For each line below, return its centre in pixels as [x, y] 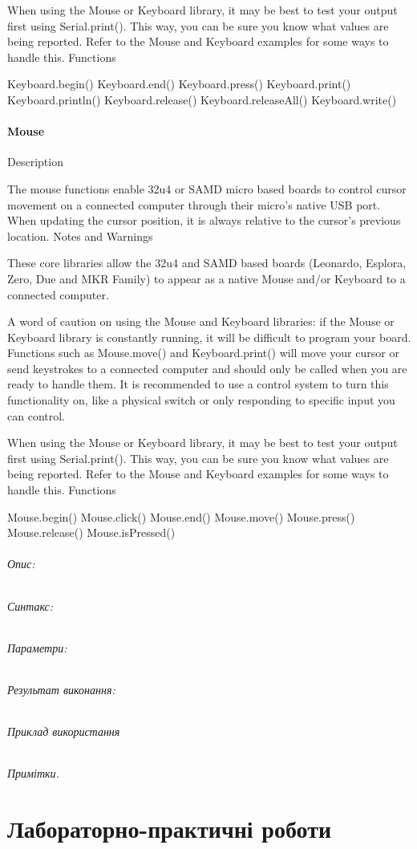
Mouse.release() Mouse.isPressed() [91, 532]
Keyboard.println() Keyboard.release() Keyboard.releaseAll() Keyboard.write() [202, 99]
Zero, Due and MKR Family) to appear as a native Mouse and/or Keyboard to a [206, 278]
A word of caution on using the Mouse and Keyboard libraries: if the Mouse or [201, 321]
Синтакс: [30, 605]
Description [35, 162]
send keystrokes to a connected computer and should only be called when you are [207, 368]
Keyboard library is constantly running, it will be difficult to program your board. [209, 337]
